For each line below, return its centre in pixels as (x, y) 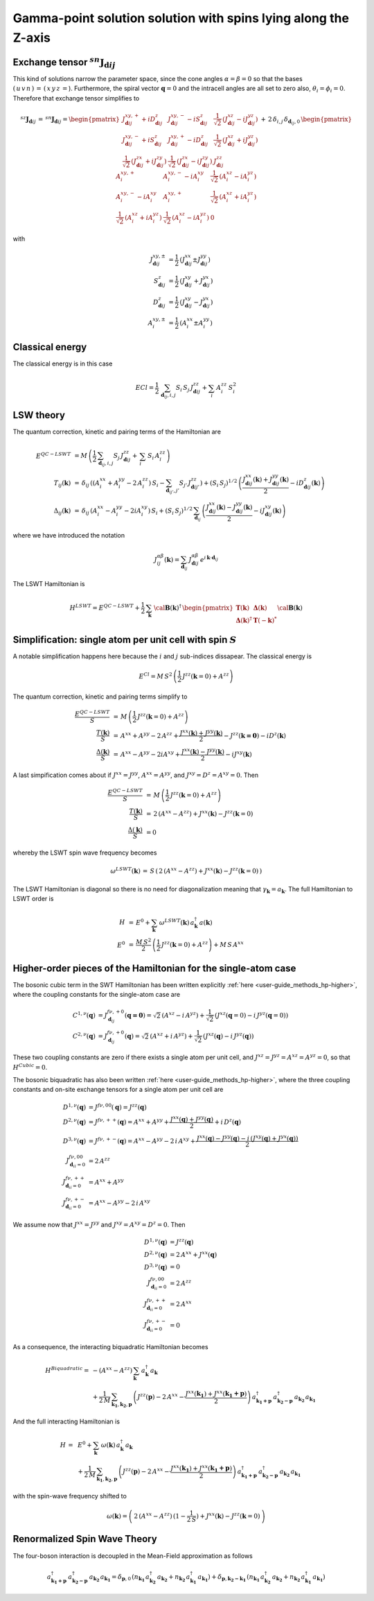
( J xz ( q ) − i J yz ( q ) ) (229, 1035)
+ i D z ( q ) (228, 1121)
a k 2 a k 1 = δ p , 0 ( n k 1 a (119, 1578)
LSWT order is (33, 899)
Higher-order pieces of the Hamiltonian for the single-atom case (154, 968)
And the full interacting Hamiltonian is (66, 1421)
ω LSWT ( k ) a (177, 922)
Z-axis (32, 37)
